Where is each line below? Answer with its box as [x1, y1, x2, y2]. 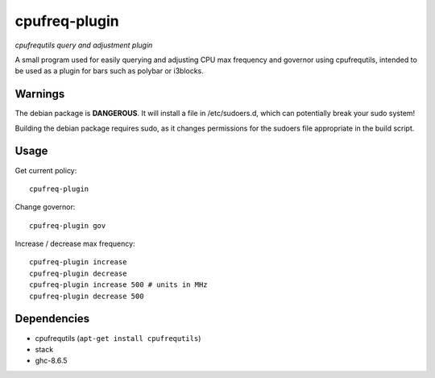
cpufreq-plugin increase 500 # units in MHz [29, 280, 209, 289]
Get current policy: [14, 165, 77, 175]
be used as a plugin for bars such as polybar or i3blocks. [14, 66, 205, 76]
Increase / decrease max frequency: [14, 239, 136, 249]
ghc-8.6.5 [35, 355, 68, 366]
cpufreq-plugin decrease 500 [29, 291, 144, 301]
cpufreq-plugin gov [29, 221, 106, 230]
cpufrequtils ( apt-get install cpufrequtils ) [35, 333, 201, 343]
